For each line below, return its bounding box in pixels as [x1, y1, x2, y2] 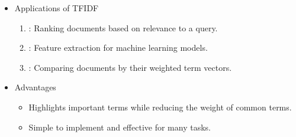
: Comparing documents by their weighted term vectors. [28, 61, 232, 73]
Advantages [14, 81, 56, 93]
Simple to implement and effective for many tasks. [28, 120, 211, 133]
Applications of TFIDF [14, 2, 99, 14]
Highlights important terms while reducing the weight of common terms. [28, 100, 292, 113]
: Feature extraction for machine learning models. [28, 41, 208, 54]
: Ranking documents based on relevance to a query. [28, 21, 218, 34]
